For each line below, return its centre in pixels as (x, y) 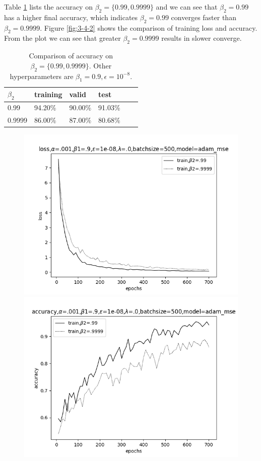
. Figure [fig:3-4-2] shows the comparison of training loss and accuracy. (149, 27)
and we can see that (187, 7)
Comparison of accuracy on (71, 56)
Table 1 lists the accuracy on (48, 7)
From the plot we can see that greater (62, 38)
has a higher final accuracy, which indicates (71, 17)
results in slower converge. (202, 38)
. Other (100, 65)
